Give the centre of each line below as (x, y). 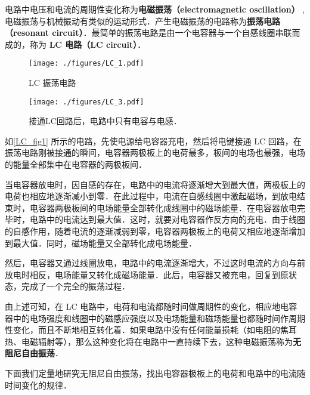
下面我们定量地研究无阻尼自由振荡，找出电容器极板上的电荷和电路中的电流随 (155, 373)
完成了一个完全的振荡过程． (75, 286)
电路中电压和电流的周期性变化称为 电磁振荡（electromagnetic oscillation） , (155, 9)
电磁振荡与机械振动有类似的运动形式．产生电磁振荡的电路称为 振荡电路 (142, 21)
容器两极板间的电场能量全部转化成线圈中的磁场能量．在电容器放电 (167, 207)
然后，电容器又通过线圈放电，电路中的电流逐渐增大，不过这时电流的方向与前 (155, 263)
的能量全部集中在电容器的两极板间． (76, 164)
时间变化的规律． (38, 385)
